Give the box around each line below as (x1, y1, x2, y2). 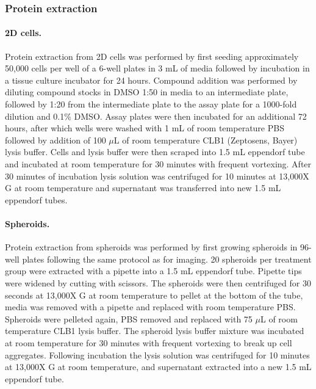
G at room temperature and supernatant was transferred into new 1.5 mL (5, 181, 281, 194)
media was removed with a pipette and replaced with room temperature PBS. (5, 300, 296, 313)
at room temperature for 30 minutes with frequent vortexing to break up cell (5, 336, 292, 349)
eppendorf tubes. (5, 193, 68, 206)
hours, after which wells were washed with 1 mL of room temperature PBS (5, 122, 284, 134)
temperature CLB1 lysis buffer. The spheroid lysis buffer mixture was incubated (5, 324, 304, 337)
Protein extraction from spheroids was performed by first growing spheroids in (5, 241, 298, 253)
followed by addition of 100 (5, 133, 106, 146)
